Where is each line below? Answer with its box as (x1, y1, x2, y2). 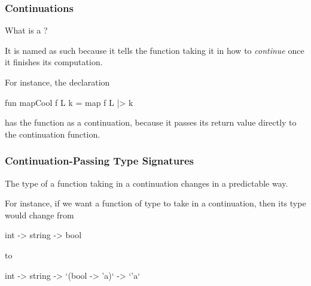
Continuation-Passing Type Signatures (5, 153, 194, 168)
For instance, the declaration (5, 76, 110, 88)
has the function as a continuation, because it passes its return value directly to (5, 116, 297, 129)
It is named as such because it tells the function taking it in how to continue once (5, 44, 304, 56)
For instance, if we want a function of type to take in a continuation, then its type (5, 197, 306, 209)
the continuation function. (5, 127, 100, 140)
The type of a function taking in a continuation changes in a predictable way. (5, 177, 288, 189)
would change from (5, 208, 74, 221)
